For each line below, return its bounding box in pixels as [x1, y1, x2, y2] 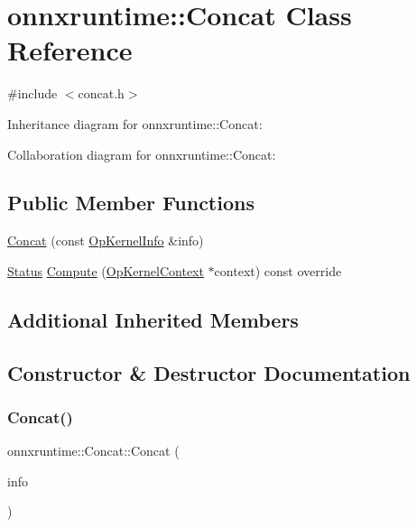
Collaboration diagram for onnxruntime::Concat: [7, 144, 276, 163]
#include [7, 84, 58, 103]
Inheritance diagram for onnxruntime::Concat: [7, 114, 263, 133]
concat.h [78, 84, 125, 103]
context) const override [214, 261, 342, 280]
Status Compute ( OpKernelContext [7, 261, 204, 280]
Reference [7, 32, 133, 69]
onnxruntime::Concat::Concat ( [7, 441, 180, 460]
